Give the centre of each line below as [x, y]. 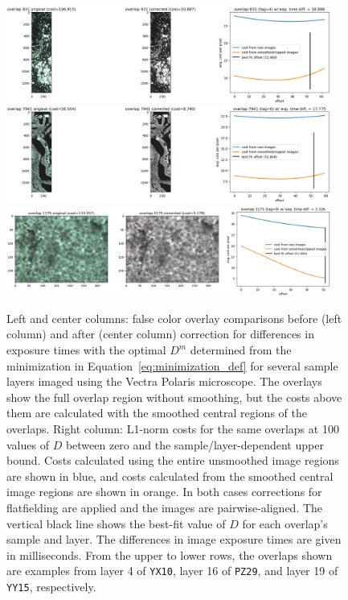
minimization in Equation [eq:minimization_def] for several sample [172, 365]
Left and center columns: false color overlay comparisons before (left [174, 318]
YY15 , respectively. [51, 586]
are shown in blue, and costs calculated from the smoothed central [170, 476]
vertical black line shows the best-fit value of [116, 523]
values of [28, 444]
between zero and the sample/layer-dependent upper [194, 444]
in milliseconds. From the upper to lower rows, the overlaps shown [170, 554]
